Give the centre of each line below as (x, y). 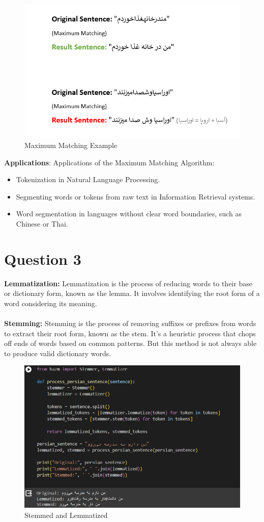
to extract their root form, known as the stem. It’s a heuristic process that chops (130, 333)
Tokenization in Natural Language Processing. (88, 179)
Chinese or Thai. (42, 223)
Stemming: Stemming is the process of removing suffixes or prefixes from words (130, 323)
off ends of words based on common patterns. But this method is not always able (130, 343)
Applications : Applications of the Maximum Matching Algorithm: (109, 162)
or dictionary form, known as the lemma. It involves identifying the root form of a (132, 293)
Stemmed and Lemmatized (66, 515)
